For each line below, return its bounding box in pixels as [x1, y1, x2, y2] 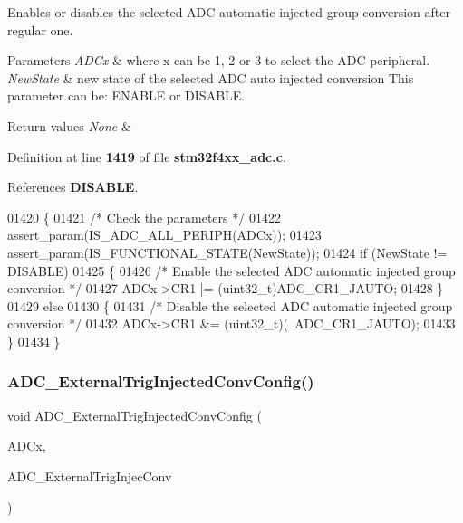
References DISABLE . [7, 177, 139, 196]
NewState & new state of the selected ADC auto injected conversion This [7, 68, 414, 87]
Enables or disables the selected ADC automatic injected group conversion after [7, 3, 450, 21]
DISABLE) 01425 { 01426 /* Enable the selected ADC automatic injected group [7, 261, 456, 280]
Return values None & [7, 116, 131, 135]
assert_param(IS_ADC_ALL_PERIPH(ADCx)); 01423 [7, 225, 322, 244]
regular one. [7, 20, 73, 39]
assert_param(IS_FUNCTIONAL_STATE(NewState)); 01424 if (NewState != [7, 242, 448, 261]
